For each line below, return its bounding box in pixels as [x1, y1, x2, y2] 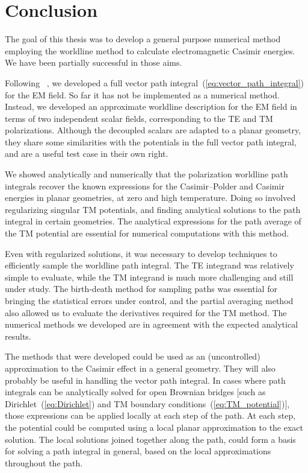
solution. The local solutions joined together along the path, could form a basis [5, 433, 296, 445]
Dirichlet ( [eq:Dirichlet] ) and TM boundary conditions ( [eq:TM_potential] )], [5, 397, 290, 410]
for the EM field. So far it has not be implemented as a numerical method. [5, 88, 280, 101]
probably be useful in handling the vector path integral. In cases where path [5, 373, 286, 386]
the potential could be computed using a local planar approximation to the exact [5, 421, 304, 433]
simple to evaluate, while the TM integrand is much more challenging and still [5, 270, 294, 283]
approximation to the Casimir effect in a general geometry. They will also [5, 361, 276, 374]
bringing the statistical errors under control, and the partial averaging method [5, 294, 294, 306]
